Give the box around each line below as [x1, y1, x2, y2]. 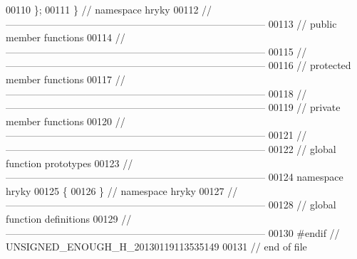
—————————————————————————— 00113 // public [6, 16, 337, 31]
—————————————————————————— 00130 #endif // [6, 225, 340, 240]
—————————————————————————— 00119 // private [6, 100, 341, 115]
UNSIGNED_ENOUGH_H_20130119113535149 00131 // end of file [6, 239, 307, 254]
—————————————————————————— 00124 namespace [6, 169, 343, 184]
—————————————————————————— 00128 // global [6, 197, 336, 212]
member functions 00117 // [6, 71, 125, 86]
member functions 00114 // [6, 30, 125, 45]
